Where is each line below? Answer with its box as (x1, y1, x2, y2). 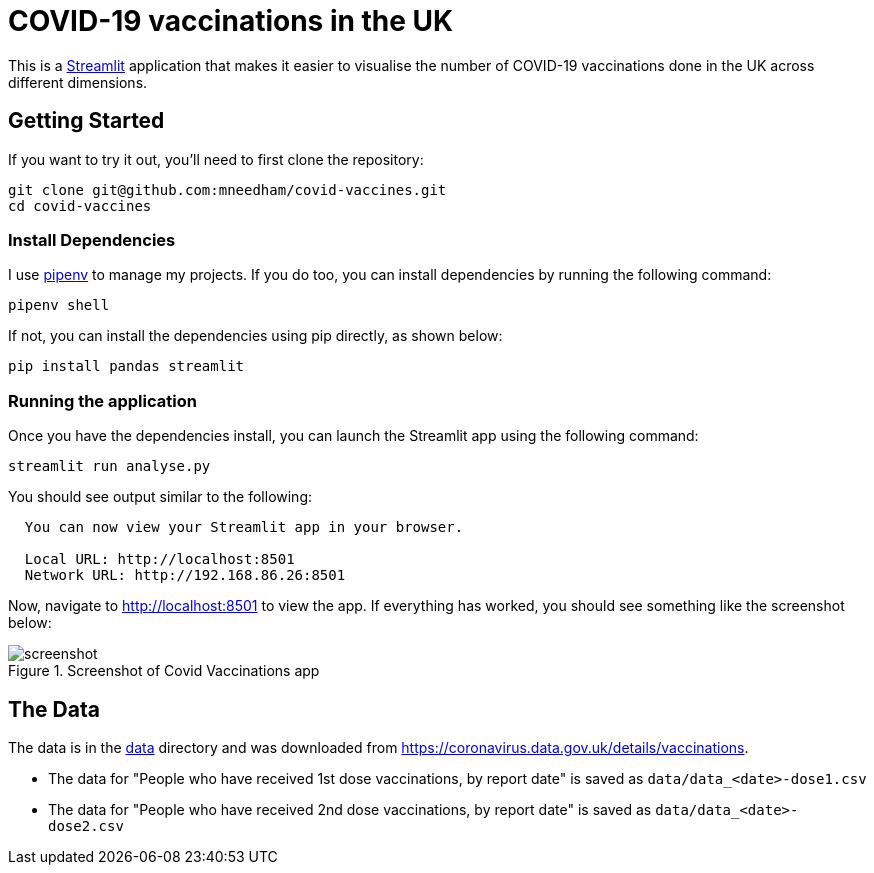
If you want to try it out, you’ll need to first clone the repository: (8, 150, 424, 168)
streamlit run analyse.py (8, 458, 211, 475)
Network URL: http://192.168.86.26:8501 (24, 567, 346, 584)
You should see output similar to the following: (8, 488, 313, 506)
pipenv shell (8, 297, 110, 314)
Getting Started (8, 108, 165, 134)
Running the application (8, 390, 197, 411)
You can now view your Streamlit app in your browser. (24, 519, 464, 536)
